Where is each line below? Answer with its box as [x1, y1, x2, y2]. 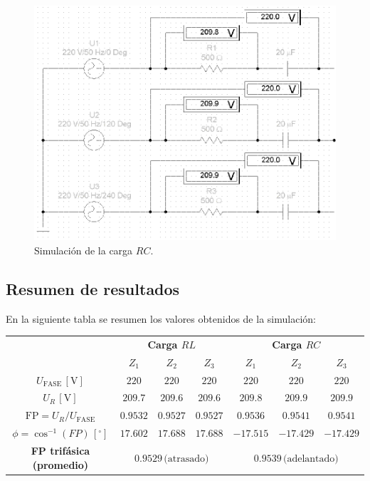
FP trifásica [31, 443, 90, 457]
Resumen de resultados [6, 277, 180, 299]
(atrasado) [164, 453, 209, 464]
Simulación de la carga [34, 242, 133, 257]
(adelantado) [282, 453, 339, 464]
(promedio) [32, 457, 89, 472]
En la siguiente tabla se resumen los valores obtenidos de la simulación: [6, 311, 316, 326]
